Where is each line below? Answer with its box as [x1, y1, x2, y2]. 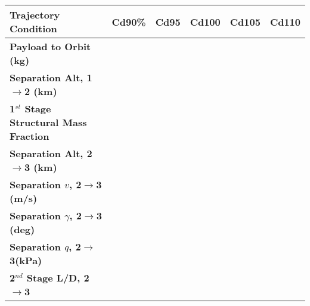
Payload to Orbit [10, 39, 91, 53]
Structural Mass [10, 115, 87, 129]
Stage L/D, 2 [26, 271, 89, 284]
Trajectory [10, 8, 60, 22]
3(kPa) [10, 253, 42, 267]
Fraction [10, 129, 49, 143]
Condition [10, 22, 57, 35]
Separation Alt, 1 [10, 71, 92, 84]
